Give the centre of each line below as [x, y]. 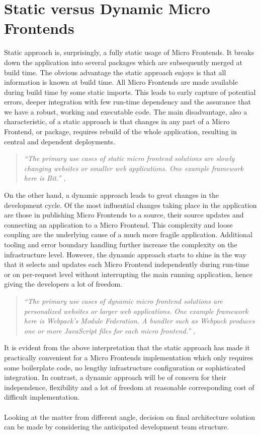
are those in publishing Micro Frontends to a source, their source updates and [124, 215]
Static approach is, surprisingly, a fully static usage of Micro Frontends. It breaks [129, 52]
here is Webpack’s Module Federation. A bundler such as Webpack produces [139, 321]
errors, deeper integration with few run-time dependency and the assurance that [127, 102]
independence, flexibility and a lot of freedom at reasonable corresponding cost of [129, 387]
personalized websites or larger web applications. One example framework [136, 311]
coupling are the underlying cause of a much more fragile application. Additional [128, 234]
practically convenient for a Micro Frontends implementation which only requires [129, 357]
